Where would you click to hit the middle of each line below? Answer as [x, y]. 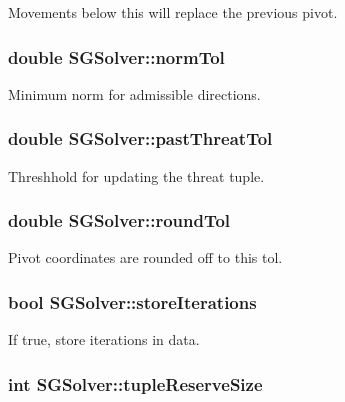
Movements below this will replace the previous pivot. [173, 12]
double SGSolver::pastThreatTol [140, 138]
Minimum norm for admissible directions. [134, 93]
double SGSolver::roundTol [119, 220]
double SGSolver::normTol [116, 56]
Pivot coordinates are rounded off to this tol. [145, 257]
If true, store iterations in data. [104, 339]
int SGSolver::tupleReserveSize [135, 383]
